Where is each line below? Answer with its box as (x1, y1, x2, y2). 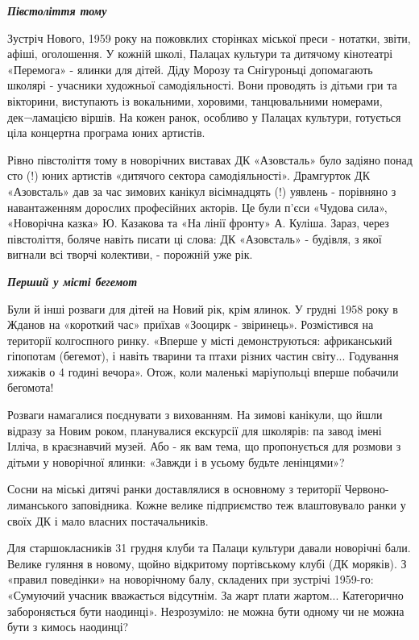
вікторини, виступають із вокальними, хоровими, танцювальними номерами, (7, 92, 383, 109)
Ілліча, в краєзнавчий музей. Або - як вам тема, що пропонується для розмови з (7, 438, 401, 455)
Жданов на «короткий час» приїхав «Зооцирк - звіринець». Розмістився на (7, 316, 374, 333)
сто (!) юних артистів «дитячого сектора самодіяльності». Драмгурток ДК (7, 167, 370, 184)
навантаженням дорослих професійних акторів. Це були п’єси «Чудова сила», (7, 198, 388, 215)
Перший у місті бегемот (7, 272, 138, 289)
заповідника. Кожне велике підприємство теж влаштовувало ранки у (71, 497, 406, 513)
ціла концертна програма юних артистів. (7, 124, 205, 141)
